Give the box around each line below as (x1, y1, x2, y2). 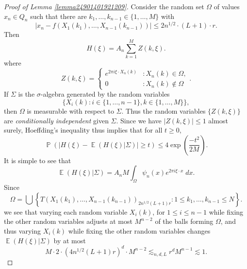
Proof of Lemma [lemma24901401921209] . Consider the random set (4, 1, 204, 11)
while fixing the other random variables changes (68, 225, 211, 235)
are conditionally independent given (4, 115, 109, 125)
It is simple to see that (4, 155, 71, 165)
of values (214, 1, 240, 11)
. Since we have (116, 115, 162, 125)
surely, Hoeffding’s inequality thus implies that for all (4, 125, 163, 135)
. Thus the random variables (121, 106, 206, 116)
